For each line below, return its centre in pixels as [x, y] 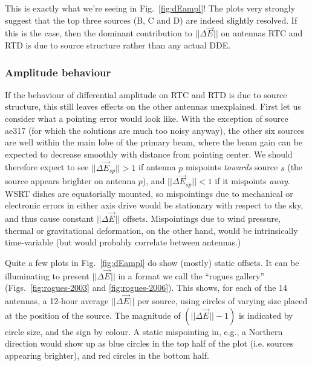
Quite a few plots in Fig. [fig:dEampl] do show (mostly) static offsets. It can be [152, 262]
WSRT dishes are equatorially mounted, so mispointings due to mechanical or [149, 193]
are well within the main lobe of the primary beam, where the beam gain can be [154, 142]
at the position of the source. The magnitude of [93, 315]
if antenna [157, 167]
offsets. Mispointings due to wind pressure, [202, 218]
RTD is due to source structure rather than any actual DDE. [118, 45]
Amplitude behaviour [58, 72]
